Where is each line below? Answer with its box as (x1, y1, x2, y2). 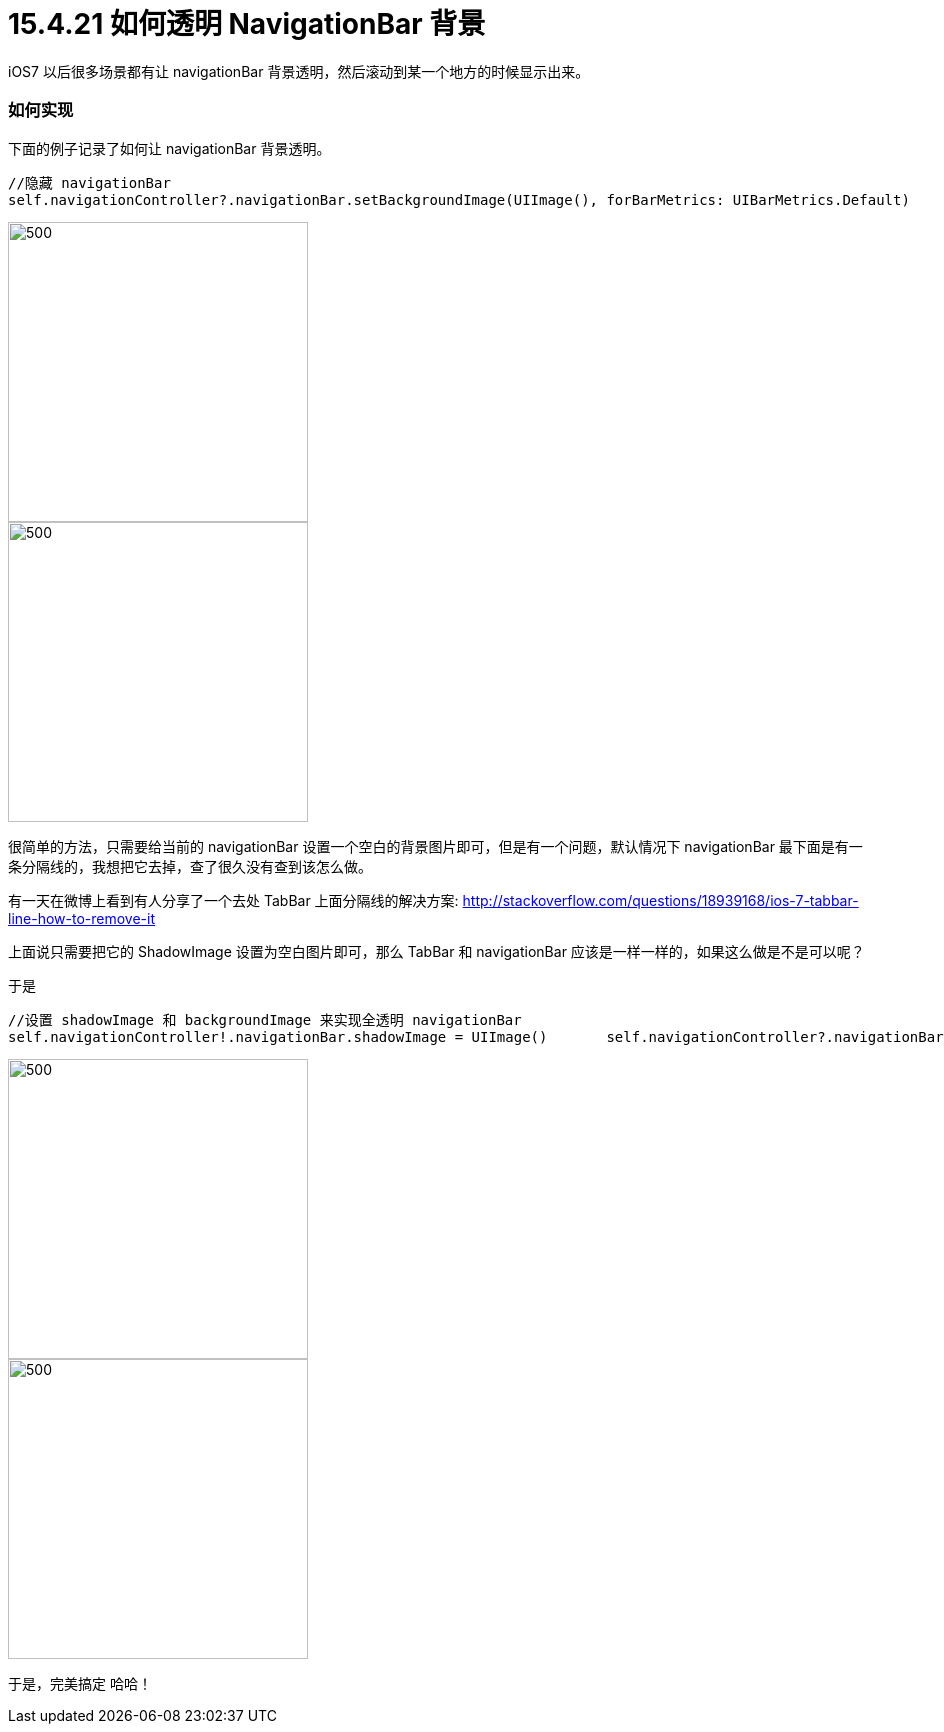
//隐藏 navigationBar (8, 174, 171, 191)
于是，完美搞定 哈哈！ (8, 1674, 152, 1692)
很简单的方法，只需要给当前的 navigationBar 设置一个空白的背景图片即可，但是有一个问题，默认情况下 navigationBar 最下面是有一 (8, 837, 863, 855)
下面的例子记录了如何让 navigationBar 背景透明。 (8, 139, 331, 157)
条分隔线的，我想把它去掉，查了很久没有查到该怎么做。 (8, 857, 372, 875)
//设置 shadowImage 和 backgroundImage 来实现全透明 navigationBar (8, 1011, 522, 1028)
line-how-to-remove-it (8, 909, 155, 927)
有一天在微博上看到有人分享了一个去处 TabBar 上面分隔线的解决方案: (8, 891, 459, 909)
